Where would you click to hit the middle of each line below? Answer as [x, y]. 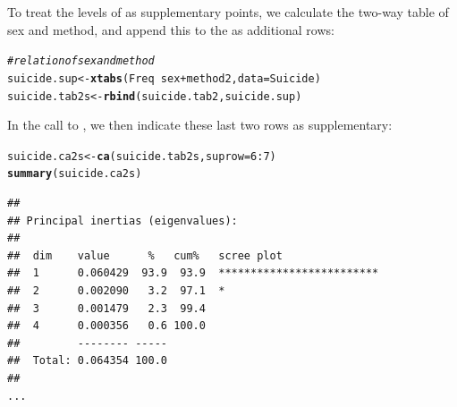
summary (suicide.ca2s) [75, 174]
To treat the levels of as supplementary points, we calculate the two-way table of [228, 12]
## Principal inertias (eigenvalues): [123, 220]
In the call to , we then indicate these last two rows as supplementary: [200, 125]
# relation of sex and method [81, 61]
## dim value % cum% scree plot [145, 255]
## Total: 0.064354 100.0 [87, 361]
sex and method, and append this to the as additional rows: [171, 29]
